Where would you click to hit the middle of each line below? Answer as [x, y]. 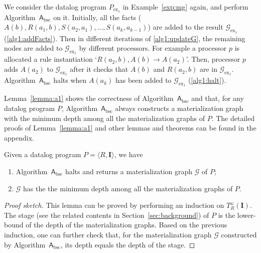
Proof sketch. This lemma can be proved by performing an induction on [114, 205]
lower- [246, 215]
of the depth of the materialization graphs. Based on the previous [126, 225]
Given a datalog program [43, 154]
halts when [70, 80]
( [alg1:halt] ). [207, 80]
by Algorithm [25, 244]
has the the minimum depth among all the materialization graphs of [128, 188]
